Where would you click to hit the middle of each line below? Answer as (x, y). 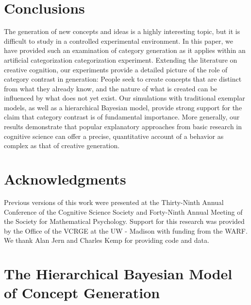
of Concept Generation (82, 293)
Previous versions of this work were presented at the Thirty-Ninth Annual (114, 202)
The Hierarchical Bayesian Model (118, 274)
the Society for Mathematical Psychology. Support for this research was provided (124, 221)
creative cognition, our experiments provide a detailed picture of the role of (116, 69)
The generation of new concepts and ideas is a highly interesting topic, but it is (122, 31)
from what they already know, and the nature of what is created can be (111, 88)
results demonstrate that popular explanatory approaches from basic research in (123, 127)
